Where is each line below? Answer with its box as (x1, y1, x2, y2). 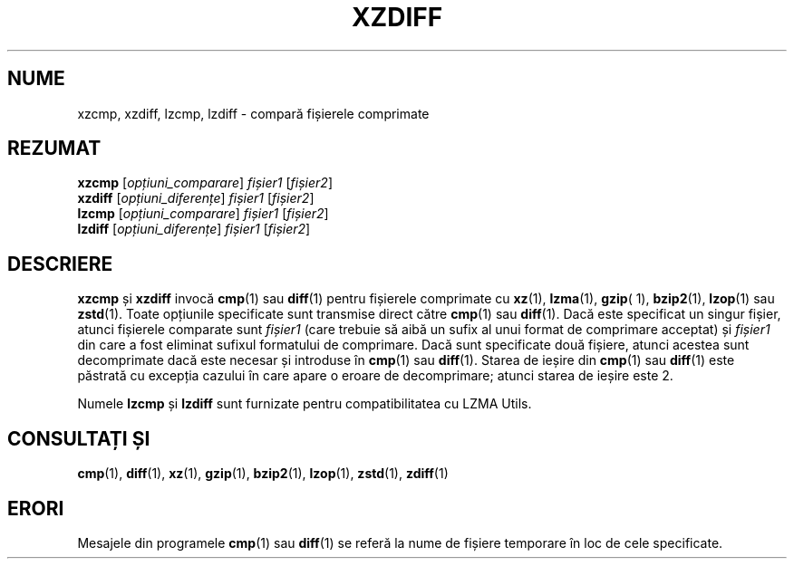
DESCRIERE (7, 252, 113, 275)
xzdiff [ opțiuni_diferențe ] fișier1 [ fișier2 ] (77, 190, 315, 206)
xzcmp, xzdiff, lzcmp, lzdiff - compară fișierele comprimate (77, 105, 430, 121)
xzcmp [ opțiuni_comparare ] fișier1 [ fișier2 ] (77, 175, 333, 191)
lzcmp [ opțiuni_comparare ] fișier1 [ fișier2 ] (77, 206, 329, 222)
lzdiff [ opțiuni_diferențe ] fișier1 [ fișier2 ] (77, 221, 311, 237)
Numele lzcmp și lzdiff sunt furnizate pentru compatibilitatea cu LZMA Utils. (77, 396, 532, 412)
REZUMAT (7, 137, 102, 160)
